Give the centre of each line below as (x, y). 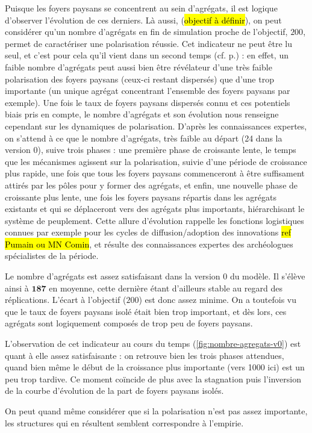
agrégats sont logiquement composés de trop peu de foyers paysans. (129, 323)
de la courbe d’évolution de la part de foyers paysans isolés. (114, 391)
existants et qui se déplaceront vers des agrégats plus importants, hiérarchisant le (155, 209)
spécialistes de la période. (52, 256)
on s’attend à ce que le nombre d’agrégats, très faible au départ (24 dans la (144, 138)
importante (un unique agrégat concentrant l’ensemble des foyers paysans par (148, 91)
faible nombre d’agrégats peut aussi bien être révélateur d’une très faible (139, 67)
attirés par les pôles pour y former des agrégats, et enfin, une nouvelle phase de (151, 185)
